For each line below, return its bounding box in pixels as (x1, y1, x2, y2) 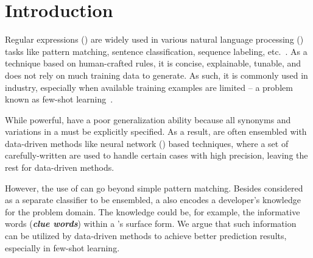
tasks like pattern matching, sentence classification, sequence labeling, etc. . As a (5, 45, 308, 57)
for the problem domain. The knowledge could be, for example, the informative (5, 205, 300, 218)
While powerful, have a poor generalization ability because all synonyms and (5, 113, 291, 126)
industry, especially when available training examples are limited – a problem (5, 81, 293, 93)
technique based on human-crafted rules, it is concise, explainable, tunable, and (5, 57, 301, 70)
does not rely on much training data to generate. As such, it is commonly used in (5, 68, 308, 81)
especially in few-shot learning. (5, 241, 120, 254)
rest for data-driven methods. (5, 161, 114, 174)
